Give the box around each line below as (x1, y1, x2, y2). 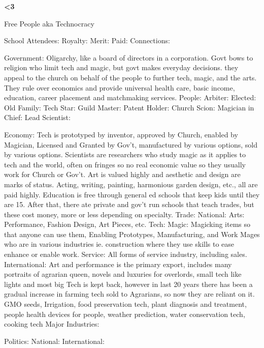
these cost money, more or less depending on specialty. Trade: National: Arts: (4, 209, 245, 219)
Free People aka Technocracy (4, 18, 94, 28)
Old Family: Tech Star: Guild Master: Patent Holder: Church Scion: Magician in (4, 102, 254, 112)
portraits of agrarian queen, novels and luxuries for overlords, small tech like (4, 269, 242, 279)
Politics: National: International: (4, 335, 105, 346)
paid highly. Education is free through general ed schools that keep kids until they (4, 189, 260, 199)
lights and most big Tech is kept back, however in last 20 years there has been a (4, 278, 253, 289)
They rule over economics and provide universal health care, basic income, (4, 82, 235, 93)
